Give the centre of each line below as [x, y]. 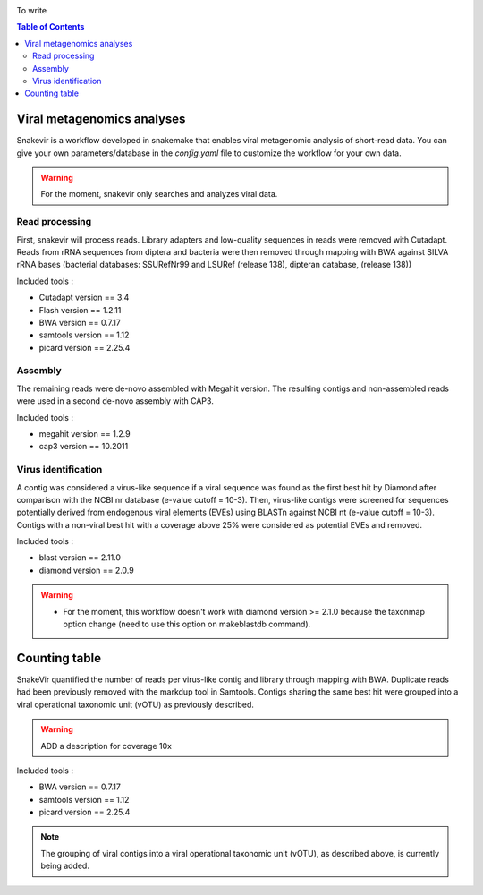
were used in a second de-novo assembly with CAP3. [115, 401]
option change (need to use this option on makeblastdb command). [187, 624]
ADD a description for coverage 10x [106, 746]
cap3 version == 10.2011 [84, 447]
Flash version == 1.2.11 [80, 310]
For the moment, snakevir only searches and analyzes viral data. [159, 194]
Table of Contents [51, 27]
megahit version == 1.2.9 [85, 434]
